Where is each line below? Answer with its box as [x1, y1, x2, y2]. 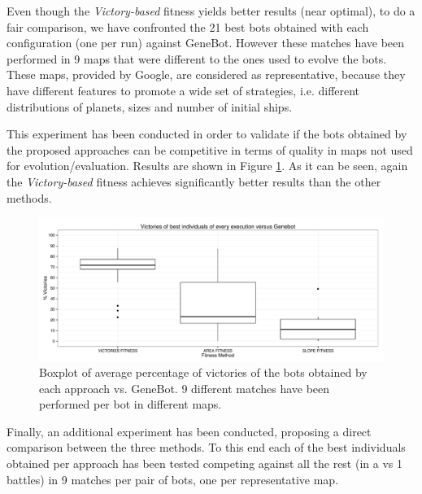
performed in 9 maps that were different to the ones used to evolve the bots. [7, 50, 387, 67]
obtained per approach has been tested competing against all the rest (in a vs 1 [7, 455, 402, 472]
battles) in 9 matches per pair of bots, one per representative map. [7, 470, 339, 487]
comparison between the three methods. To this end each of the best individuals [7, 439, 406, 456]
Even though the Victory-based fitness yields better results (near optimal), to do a [7, 2, 415, 19]
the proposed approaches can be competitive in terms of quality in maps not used [7, 141, 413, 158]
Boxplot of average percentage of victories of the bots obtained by [39, 364, 368, 381]
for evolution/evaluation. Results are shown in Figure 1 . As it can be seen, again [7, 157, 408, 174]
